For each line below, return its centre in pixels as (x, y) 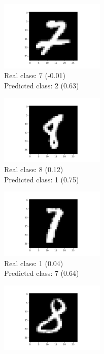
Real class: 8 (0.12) (34, 169)
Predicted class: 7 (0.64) (42, 273)
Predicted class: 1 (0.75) (42, 179)
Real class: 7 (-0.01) (35, 75)
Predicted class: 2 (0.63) (42, 86)
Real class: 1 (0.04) (34, 263)
